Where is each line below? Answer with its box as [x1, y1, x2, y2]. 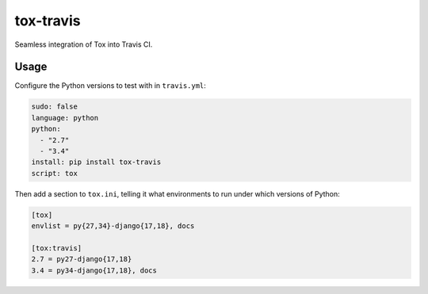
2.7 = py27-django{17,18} [31, 254, 132, 264]
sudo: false [31, 102, 78, 111]
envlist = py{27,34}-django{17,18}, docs [31, 222, 195, 231]
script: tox [31, 169, 78, 178]
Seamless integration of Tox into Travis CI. [14, 40, 153, 49]
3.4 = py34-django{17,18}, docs [31, 265, 158, 275]
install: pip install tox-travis [31, 158, 162, 166]
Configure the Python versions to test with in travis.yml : [14, 81, 206, 90]
